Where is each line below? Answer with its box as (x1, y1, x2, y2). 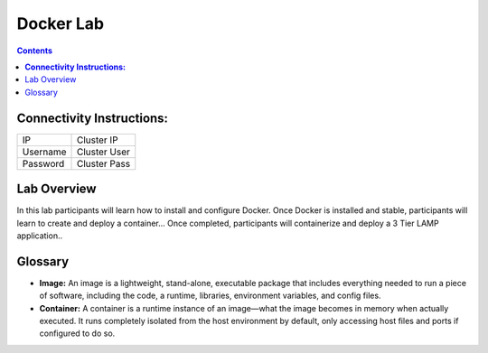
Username (22, 145, 67, 158)
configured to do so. (39, 328, 116, 339)
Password (22, 157, 65, 170)
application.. (16, 230, 63, 241)
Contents (16, 45, 53, 56)
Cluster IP (76, 134, 118, 146)
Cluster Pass (76, 157, 131, 170)
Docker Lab (16, 14, 104, 33)
